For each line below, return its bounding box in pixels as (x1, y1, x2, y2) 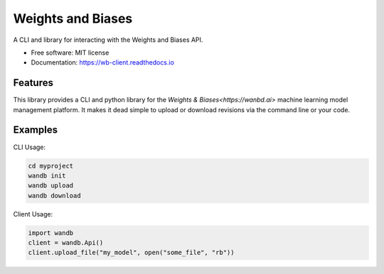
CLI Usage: (13, 143, 46, 151)
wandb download (28, 192, 81, 199)
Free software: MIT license (31, 48, 110, 57)
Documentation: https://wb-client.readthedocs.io (31, 58, 174, 67)
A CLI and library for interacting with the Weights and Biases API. (13, 35, 203, 44)
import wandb (28, 229, 74, 237)
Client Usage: (13, 209, 53, 218)
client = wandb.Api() (28, 239, 104, 247)
